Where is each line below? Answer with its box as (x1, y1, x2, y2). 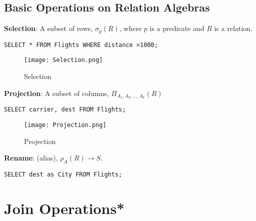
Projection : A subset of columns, (4, 87, 109, 98)
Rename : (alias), (4, 152, 58, 163)
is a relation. (214, 23, 252, 33)
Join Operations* (4, 197, 125, 218)
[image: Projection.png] (24, 121, 106, 129)
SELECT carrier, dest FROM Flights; (4, 106, 126, 113)
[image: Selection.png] (24, 56, 103, 64)
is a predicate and (149, 23, 204, 33)
